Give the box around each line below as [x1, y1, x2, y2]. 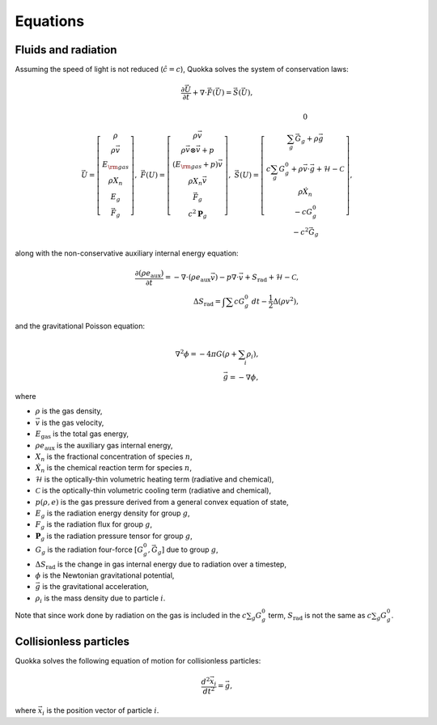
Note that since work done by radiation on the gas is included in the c [15, 611, 247, 621]
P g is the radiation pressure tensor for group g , [35, 531, 193, 542]
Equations [15, 12, 85, 30]
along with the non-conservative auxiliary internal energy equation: [15, 248, 239, 258]
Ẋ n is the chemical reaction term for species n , [35, 463, 192, 475]
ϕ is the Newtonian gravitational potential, [35, 570, 175, 580]
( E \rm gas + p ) [172, 160, 218, 171]
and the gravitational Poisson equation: [15, 321, 146, 331]
